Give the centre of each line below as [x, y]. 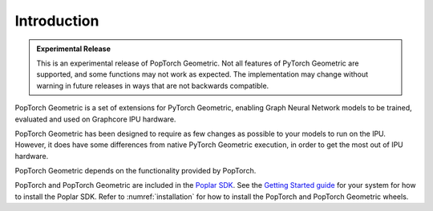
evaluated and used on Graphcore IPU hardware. [95, 119]
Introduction [57, 21]
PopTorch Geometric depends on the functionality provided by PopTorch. [136, 171]
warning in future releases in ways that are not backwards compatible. [153, 86]
